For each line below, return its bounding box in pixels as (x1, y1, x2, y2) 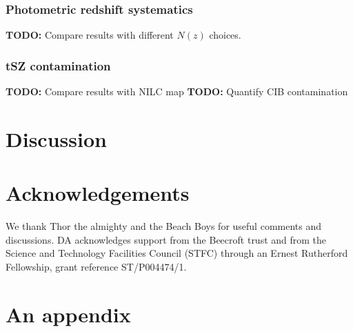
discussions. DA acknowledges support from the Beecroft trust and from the (6, 232, 327, 246)
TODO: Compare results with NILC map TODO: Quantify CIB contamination (6, 84, 348, 99)
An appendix (6, 300, 131, 328)
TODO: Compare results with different (6, 28, 174, 42)
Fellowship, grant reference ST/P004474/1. (6, 259, 187, 273)
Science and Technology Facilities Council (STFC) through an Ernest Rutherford (6, 246, 348, 260)
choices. (209, 28, 241, 42)
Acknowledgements (6, 179, 190, 207)
